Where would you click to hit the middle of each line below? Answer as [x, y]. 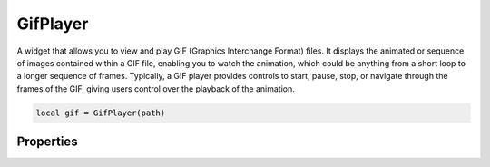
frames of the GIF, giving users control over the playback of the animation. [156, 88]
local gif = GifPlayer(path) [101, 113]
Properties [47, 142]
